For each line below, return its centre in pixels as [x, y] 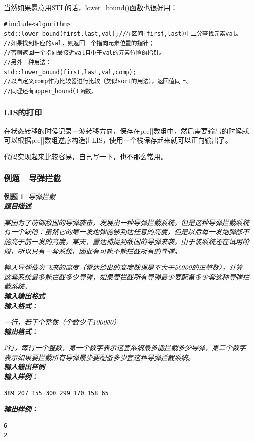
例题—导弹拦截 [32, 178]
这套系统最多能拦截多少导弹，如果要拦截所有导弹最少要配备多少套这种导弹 [123, 277]
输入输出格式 [24, 296]
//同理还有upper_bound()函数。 [50, 91]
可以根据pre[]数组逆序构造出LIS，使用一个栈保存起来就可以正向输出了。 [118, 140]
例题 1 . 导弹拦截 [30, 196]
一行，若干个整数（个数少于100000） [62, 322]
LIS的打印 [23, 112]
